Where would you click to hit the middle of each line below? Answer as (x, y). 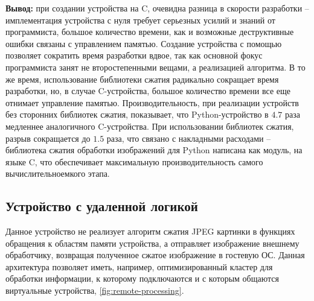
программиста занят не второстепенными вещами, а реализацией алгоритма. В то (155, 67)
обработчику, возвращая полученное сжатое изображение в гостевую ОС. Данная (155, 255)
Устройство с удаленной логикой (102, 206)
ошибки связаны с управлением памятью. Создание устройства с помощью (144, 43)
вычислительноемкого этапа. (58, 173)
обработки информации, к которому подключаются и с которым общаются (142, 278)
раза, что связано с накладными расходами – (189, 138)
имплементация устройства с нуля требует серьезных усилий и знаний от (140, 20)
